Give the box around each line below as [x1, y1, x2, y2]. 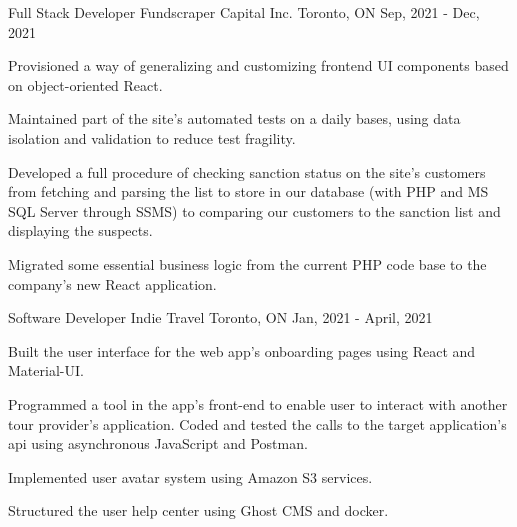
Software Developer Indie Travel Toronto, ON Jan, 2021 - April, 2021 [8, 307, 433, 328]
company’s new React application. [8, 273, 217, 294]
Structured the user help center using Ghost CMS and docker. [8, 500, 389, 521]
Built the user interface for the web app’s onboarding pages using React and [8, 340, 476, 361]
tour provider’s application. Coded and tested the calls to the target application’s [8, 413, 507, 434]
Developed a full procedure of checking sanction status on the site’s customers [8, 161, 486, 182]
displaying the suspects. [8, 220, 153, 241]
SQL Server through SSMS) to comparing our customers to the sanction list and [8, 200, 501, 221]
